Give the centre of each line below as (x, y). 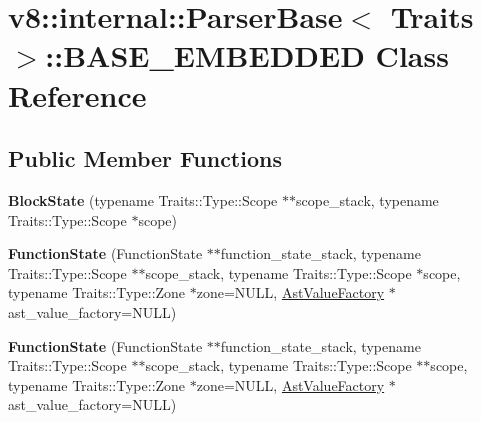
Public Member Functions (145, 158)
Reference (77, 94)
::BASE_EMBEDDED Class (247, 55)
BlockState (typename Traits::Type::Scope (143, 199)
